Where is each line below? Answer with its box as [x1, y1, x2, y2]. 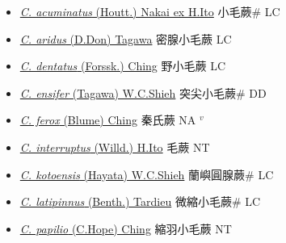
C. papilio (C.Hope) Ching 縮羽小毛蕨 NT [19, 220, 232, 237]
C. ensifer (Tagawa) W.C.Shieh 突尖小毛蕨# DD [19, 84, 267, 101]
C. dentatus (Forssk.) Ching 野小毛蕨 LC [19, 57, 226, 74]
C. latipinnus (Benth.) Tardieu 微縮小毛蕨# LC [19, 193, 261, 210]
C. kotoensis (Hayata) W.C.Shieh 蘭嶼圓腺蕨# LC [19, 165, 274, 182]
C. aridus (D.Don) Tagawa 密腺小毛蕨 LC [19, 30, 232, 47]
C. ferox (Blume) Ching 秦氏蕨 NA [19, 111, 196, 128]
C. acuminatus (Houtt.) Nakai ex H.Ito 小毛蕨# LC [19, 3, 280, 19]
